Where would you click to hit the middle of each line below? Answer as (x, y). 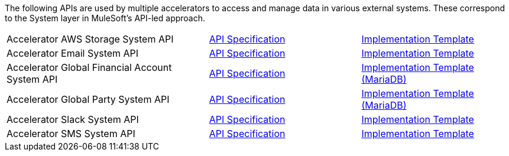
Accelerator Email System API (73, 53)
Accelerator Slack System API (73, 119)
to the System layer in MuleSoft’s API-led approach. (105, 18)
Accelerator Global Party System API (88, 99)
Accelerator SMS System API (71, 134)
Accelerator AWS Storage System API (90, 39)
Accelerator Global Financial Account (89, 67)
